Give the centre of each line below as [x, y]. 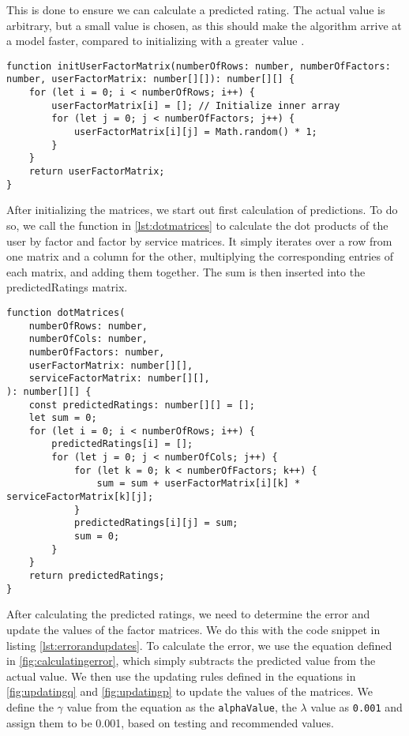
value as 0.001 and [356, 706]
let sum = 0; [63, 418]
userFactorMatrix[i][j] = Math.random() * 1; [195, 132]
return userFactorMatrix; [97, 172]
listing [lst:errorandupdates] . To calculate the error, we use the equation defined [199, 645]
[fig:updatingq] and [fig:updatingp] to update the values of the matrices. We [189, 691]
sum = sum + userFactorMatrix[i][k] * [199, 484]
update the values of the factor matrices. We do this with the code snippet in [193, 629]
